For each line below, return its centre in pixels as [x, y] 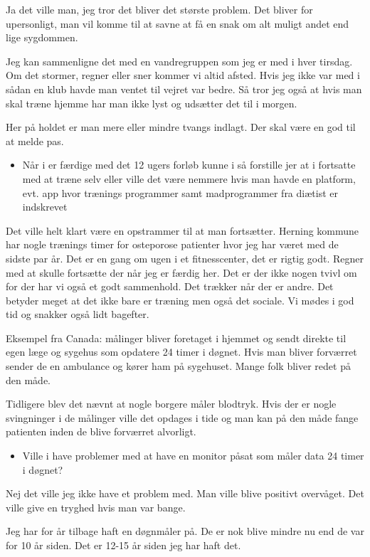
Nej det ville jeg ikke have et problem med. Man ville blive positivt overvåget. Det [185, 493]
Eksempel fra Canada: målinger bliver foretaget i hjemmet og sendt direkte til [176, 338]
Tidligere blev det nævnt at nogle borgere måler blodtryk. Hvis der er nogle [171, 404]
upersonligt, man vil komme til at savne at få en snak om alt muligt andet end [178, 23]
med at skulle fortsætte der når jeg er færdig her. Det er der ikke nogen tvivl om [181, 272]
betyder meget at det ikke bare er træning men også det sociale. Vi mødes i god [180, 300]
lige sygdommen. [42, 37]
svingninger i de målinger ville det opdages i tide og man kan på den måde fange [182, 417]
